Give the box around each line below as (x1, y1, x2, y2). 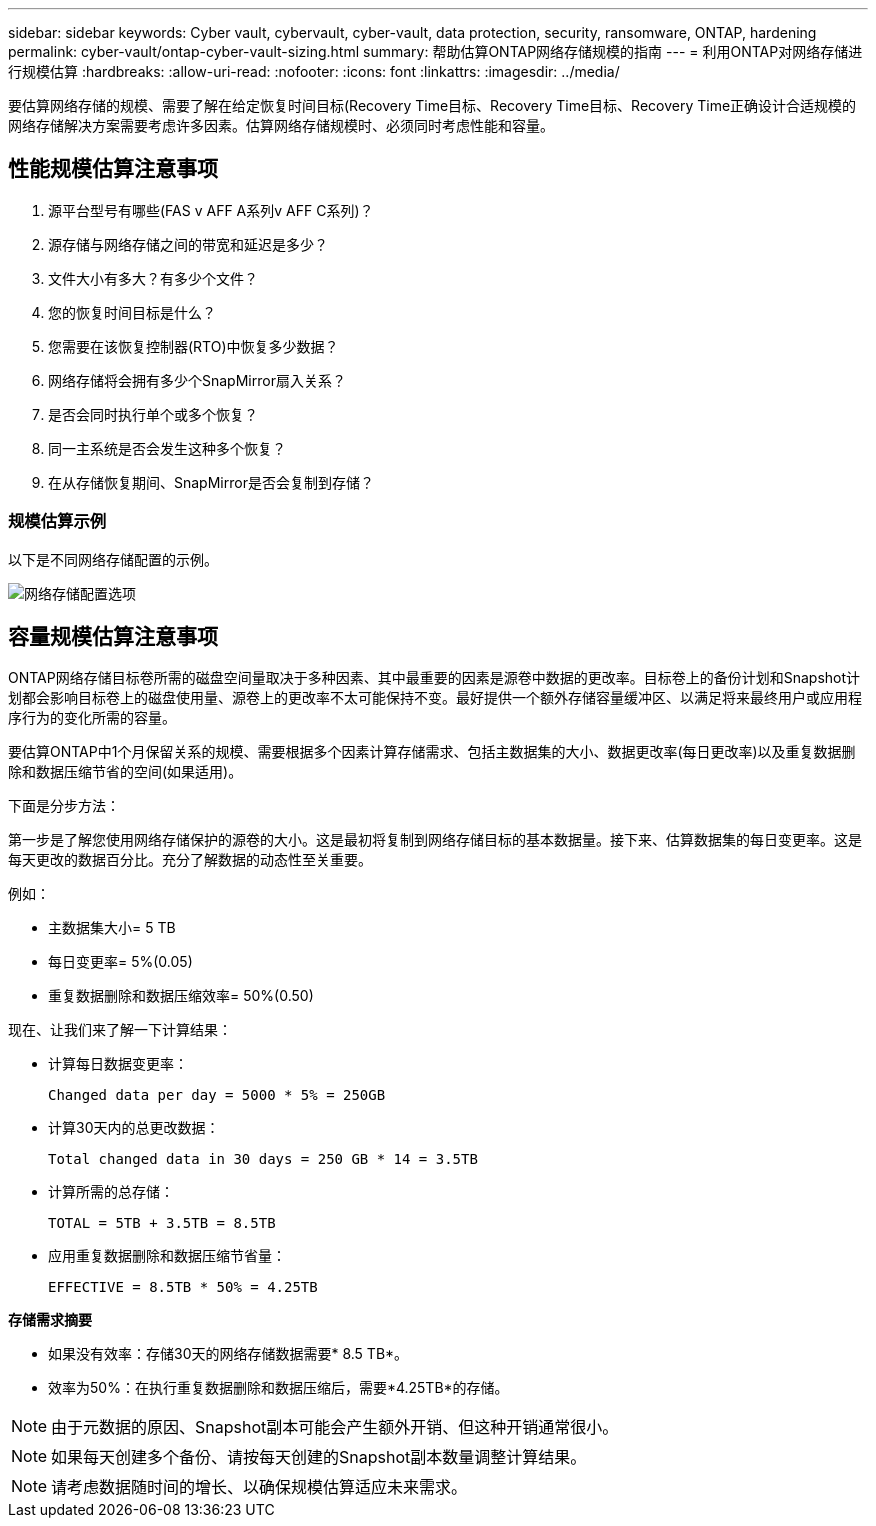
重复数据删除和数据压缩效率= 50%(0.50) (48, 987, 314, 1005)
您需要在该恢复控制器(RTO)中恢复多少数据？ (48, 337, 339, 355)
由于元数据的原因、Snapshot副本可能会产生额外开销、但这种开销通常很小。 (51, 1417, 619, 1438)
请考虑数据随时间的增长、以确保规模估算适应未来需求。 (51, 1477, 468, 1498)
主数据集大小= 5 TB (48, 919, 176, 937)
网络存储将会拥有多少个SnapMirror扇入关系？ (48, 371, 346, 389)
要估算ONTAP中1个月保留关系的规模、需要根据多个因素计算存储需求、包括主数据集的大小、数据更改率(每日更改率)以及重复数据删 (8, 743, 856, 761)
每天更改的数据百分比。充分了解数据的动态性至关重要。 (8, 851, 372, 869)
